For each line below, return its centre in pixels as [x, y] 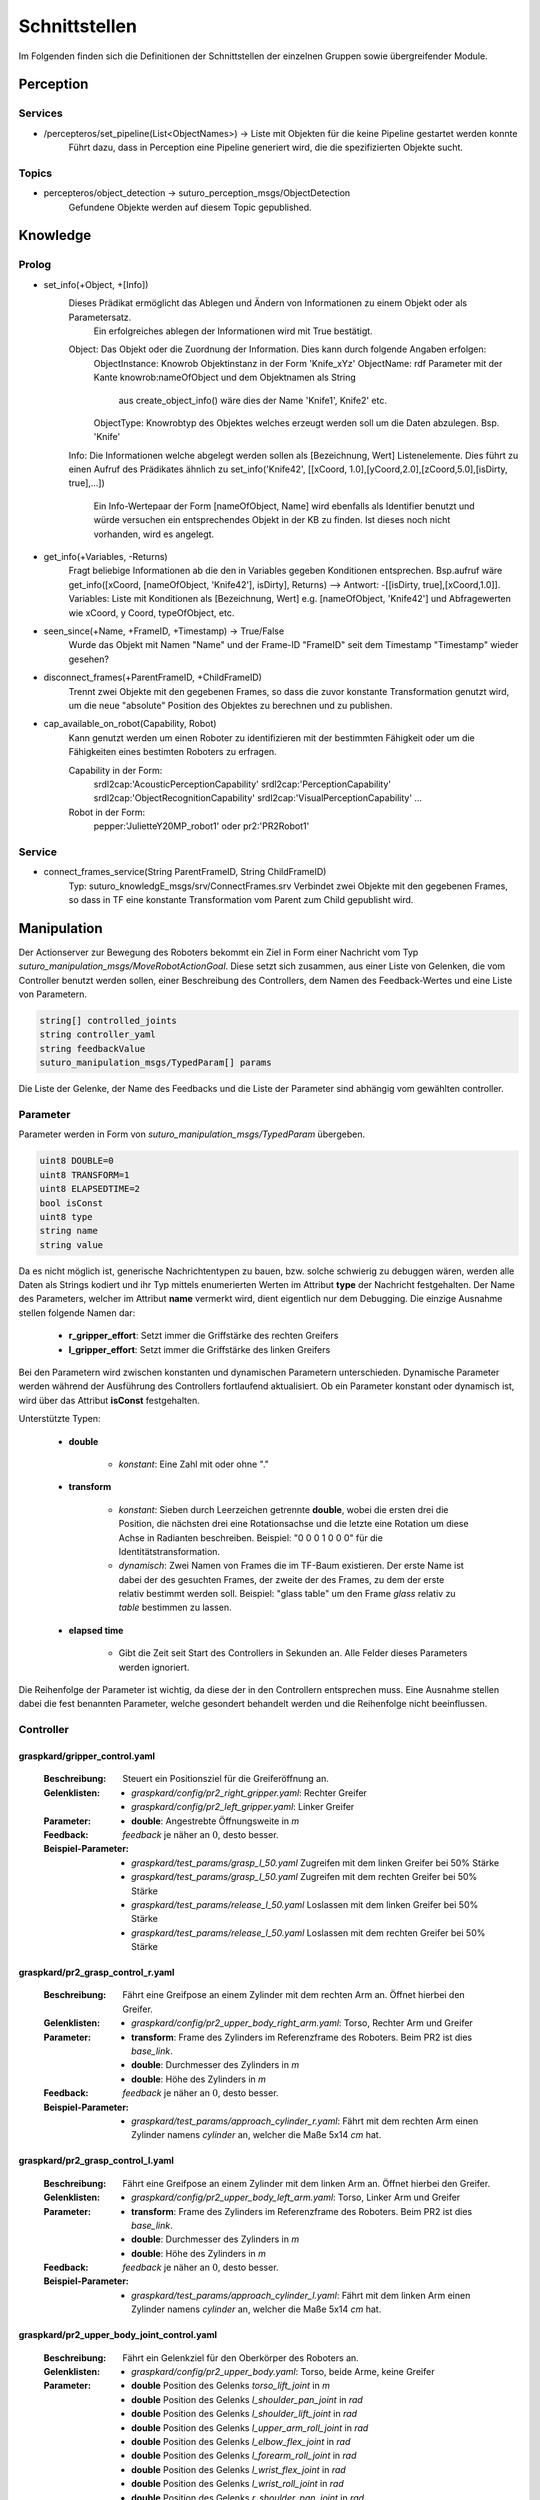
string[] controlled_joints [108, 1021]
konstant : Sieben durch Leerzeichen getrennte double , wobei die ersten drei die [283, 1509]
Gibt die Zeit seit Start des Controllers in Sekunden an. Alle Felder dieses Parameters [293, 1653]
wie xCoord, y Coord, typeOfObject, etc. [151, 612]
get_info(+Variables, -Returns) [106, 557]
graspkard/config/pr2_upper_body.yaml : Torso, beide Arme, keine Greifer [283, 2372]
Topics [35, 173]
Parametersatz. [100, 317]
